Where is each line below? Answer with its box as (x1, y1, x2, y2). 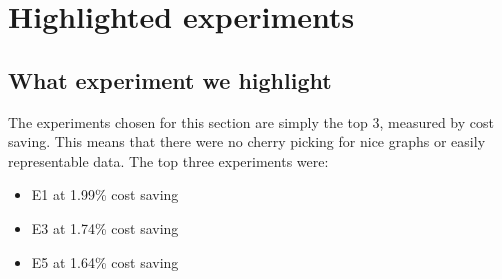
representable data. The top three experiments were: (8, 150, 329, 171)
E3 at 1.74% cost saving (31, 217, 179, 238)
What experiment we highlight (8, 64, 332, 95)
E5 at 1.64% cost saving (31, 251, 179, 272)
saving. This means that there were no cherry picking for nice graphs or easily (8, 131, 486, 152)
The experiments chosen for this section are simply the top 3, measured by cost (8, 111, 494, 132)
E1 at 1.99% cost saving (31, 184, 179, 205)
